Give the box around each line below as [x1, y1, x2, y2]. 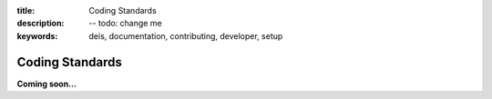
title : [16, 5, 36, 15]
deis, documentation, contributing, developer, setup [88, 30, 283, 41]
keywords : [16, 30, 58, 41]
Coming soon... [16, 78, 77, 89]
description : [16, 18, 65, 29]
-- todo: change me [88, 18, 163, 29]
